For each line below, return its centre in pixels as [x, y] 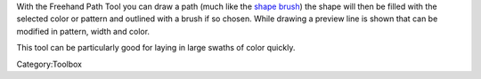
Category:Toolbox [49, 64]
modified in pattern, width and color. [83, 31]
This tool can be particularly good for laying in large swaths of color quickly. [156, 48]
